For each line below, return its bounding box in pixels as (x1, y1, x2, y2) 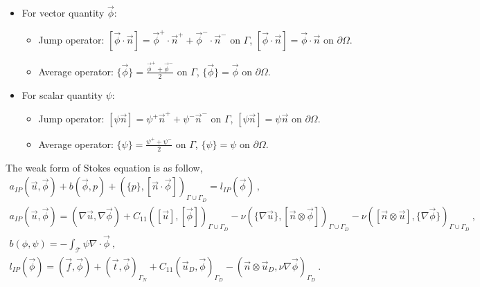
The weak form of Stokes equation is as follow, (6, 160, 203, 174)
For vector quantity (21, 6, 105, 20)
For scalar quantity (21, 87, 103, 102)
